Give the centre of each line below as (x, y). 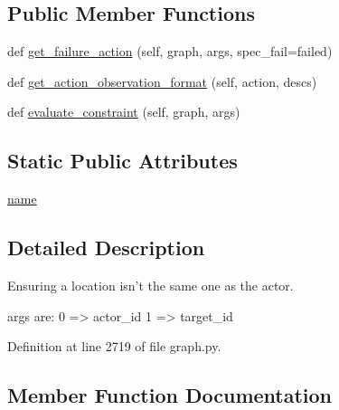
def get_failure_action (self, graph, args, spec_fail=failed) (170, 51)
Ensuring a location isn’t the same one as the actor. (151, 285)
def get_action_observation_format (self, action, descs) (162, 81)
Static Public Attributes (122, 161)
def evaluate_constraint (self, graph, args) (124, 112)
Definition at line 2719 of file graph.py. (114, 346)
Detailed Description (106, 248)
